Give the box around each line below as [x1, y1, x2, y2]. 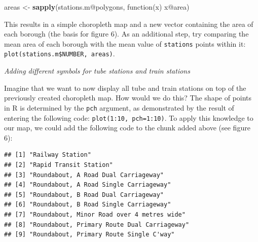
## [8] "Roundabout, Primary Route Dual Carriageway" [4, 221, 190, 228]
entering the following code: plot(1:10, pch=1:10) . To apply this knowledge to [4, 112, 253, 123]
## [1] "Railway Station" [4, 151, 91, 159]
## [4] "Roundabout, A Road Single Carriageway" [4, 181, 171, 189]
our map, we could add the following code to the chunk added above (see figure [4, 122, 250, 133]
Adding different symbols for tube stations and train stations [4, 65, 190, 76]
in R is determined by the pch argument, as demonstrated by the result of [4, 102, 234, 113]
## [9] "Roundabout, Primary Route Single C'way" [4, 231, 175, 238]
